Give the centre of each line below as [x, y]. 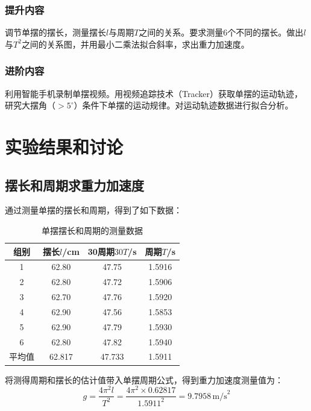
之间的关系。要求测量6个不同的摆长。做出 [221, 32]
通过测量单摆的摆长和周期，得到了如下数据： [93, 210]
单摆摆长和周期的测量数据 [93, 230]
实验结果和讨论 [64, 146]
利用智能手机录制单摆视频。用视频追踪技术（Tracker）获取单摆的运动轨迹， [154, 93]
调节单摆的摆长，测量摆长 [55, 32]
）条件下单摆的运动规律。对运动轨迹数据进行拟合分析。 [184, 105]
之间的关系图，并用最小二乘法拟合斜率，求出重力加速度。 [135, 44]
